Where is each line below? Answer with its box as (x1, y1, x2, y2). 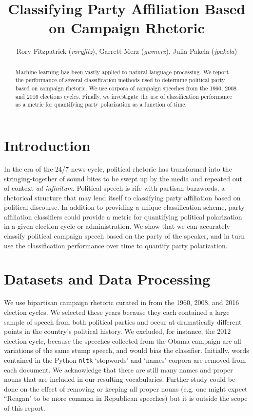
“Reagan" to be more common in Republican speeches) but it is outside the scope (4, 393, 248, 403)
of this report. (4, 402, 45, 413)
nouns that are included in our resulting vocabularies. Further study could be (4, 374, 235, 384)
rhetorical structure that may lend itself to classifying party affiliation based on (4, 192, 241, 202)
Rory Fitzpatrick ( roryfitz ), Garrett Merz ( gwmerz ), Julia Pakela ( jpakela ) (16, 46, 237, 56)
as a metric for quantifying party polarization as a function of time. (15, 100, 187, 109)
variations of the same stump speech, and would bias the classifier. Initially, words (4, 345, 249, 355)
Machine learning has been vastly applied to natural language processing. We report (15, 67, 229, 76)
